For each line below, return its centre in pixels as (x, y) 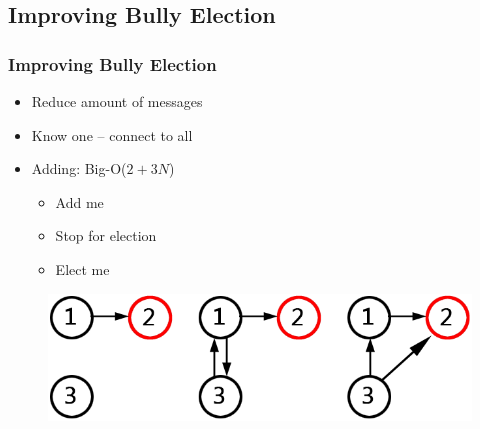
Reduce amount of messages (117, 101)
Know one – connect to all (112, 134)
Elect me (82, 268)
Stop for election (106, 235)
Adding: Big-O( (79, 168)
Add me (79, 201)
